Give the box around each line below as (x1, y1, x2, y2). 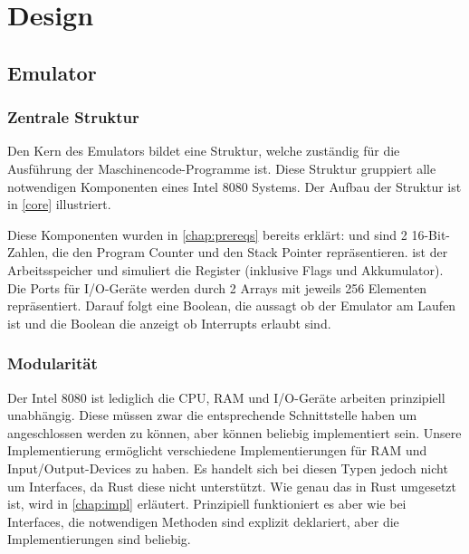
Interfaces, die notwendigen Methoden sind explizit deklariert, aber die (7, 511, 399, 530)
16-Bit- (411, 224, 451, 244)
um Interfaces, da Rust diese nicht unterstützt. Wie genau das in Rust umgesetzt (7, 476, 457, 495)
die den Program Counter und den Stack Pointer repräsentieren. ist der (52, 243, 448, 262)
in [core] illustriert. (7, 195, 111, 214)
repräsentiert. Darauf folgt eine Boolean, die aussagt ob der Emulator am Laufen (7, 296, 456, 315)
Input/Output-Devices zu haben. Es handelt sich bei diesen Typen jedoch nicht (7, 458, 448, 477)
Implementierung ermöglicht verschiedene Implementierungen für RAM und (7, 441, 427, 460)
